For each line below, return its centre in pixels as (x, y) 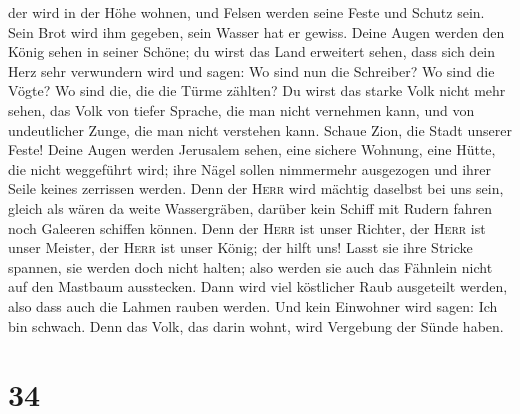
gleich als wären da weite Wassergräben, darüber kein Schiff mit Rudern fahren (250, 207)
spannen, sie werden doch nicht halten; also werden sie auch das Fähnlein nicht (250, 266)
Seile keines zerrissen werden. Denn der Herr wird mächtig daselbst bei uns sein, (256, 188)
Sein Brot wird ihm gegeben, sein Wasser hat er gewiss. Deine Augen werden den (256, 31)
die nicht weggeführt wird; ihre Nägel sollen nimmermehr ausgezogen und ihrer (250, 168)
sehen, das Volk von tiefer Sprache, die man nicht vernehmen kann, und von (241, 109)
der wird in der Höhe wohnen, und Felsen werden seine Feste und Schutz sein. (246, 12)
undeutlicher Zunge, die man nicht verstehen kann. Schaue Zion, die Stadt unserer (260, 129)
